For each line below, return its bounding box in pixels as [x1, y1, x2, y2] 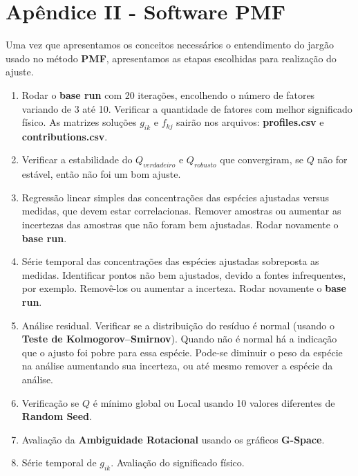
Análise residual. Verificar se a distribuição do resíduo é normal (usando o [21, 318, 335, 332]
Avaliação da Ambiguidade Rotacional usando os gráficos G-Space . [21, 432, 325, 446]
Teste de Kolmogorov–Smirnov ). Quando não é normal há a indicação [21, 331, 337, 346]
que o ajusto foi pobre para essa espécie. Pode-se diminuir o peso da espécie [21, 345, 343, 359]
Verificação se [21, 395, 79, 410]
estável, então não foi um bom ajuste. [21, 167, 181, 181]
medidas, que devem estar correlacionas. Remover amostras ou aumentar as [21, 203, 341, 218]
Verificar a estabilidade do [21, 152, 133, 167]
